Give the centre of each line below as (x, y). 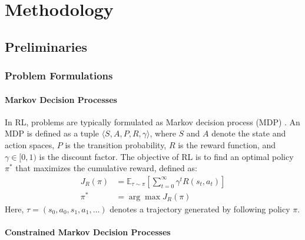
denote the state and (249, 133)
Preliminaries (46, 46)
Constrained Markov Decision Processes (88, 232)
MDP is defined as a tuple (52, 133)
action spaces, (30, 144)
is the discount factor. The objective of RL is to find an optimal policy (166, 156)
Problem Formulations (59, 76)
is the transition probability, (116, 144)
